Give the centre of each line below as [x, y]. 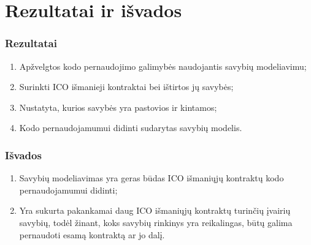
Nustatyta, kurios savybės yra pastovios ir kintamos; [118, 107]
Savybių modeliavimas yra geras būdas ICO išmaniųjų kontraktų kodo [152, 178]
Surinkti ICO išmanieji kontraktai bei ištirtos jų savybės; [126, 87]
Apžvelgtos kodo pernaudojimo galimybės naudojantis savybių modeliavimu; [163, 66]
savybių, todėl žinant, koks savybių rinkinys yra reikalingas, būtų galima [156, 222]
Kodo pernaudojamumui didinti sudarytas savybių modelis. [131, 128]
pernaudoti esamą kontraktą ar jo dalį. [92, 234]
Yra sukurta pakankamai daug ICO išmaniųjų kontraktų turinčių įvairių [155, 210]
